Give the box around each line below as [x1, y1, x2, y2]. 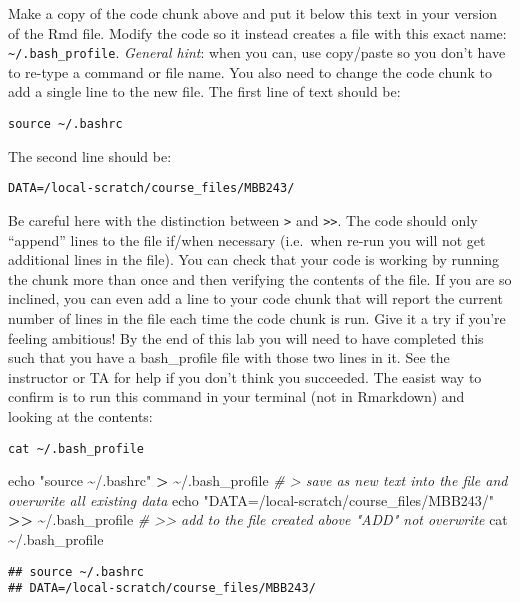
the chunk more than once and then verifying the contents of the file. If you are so [8, 268, 512, 289]
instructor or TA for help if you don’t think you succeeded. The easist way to [8, 366, 482, 387]
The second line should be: [8, 145, 172, 166]
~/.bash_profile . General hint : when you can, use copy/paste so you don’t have [8, 42, 506, 63]
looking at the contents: [8, 405, 153, 426]
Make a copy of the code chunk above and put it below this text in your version [8, 3, 498, 23]
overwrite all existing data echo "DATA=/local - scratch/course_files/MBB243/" [8, 489, 495, 510]
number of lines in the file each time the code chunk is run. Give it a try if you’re [8, 307, 506, 328]
